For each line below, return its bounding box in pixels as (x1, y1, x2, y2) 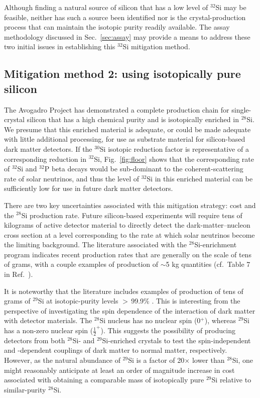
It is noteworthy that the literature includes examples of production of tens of (4, 285, 243, 296)
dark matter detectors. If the (4, 143, 92, 154)
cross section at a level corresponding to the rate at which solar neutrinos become (4, 229, 255, 240)
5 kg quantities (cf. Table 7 (166, 259, 250, 269)
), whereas (204, 315, 236, 326)
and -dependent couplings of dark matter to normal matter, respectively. (4, 345, 227, 355)
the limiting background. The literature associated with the (4, 239, 187, 250)
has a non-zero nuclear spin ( (4, 325, 93, 336)
